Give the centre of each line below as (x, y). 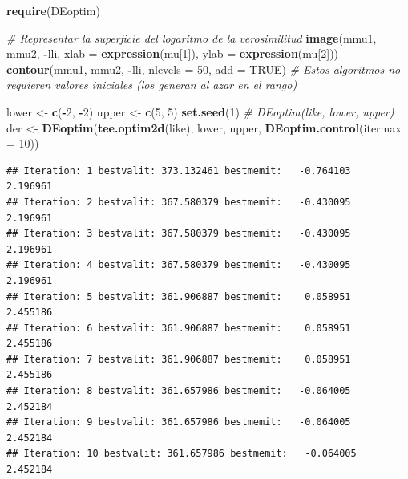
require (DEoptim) (53, 10)
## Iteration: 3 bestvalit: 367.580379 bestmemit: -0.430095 (179, 234)
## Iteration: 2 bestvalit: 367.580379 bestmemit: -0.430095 (179, 202)
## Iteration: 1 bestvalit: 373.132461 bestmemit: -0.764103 (179, 170)
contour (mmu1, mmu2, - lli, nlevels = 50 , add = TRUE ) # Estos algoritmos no (204, 69)
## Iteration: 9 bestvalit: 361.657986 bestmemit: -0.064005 (179, 422)
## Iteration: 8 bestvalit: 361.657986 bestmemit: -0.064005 (179, 391)
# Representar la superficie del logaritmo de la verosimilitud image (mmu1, (192, 37)
